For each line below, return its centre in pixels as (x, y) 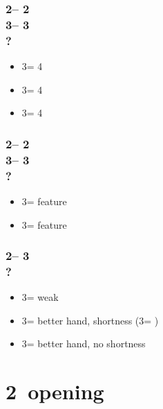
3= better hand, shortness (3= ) (90, 320)
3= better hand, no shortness (84, 343)
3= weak (40, 297)
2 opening (55, 391)
